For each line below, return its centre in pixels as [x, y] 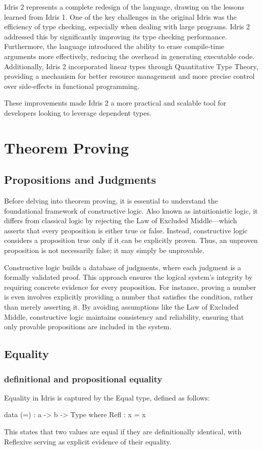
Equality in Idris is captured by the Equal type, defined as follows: [107, 397]
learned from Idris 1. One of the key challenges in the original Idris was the [120, 16]
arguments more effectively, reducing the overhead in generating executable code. [129, 56]
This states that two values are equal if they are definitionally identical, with [123, 432]
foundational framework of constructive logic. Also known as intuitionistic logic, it [131, 210]
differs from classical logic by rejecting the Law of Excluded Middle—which [121, 220]
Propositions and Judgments [80, 180]
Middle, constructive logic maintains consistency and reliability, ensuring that [124, 316]
